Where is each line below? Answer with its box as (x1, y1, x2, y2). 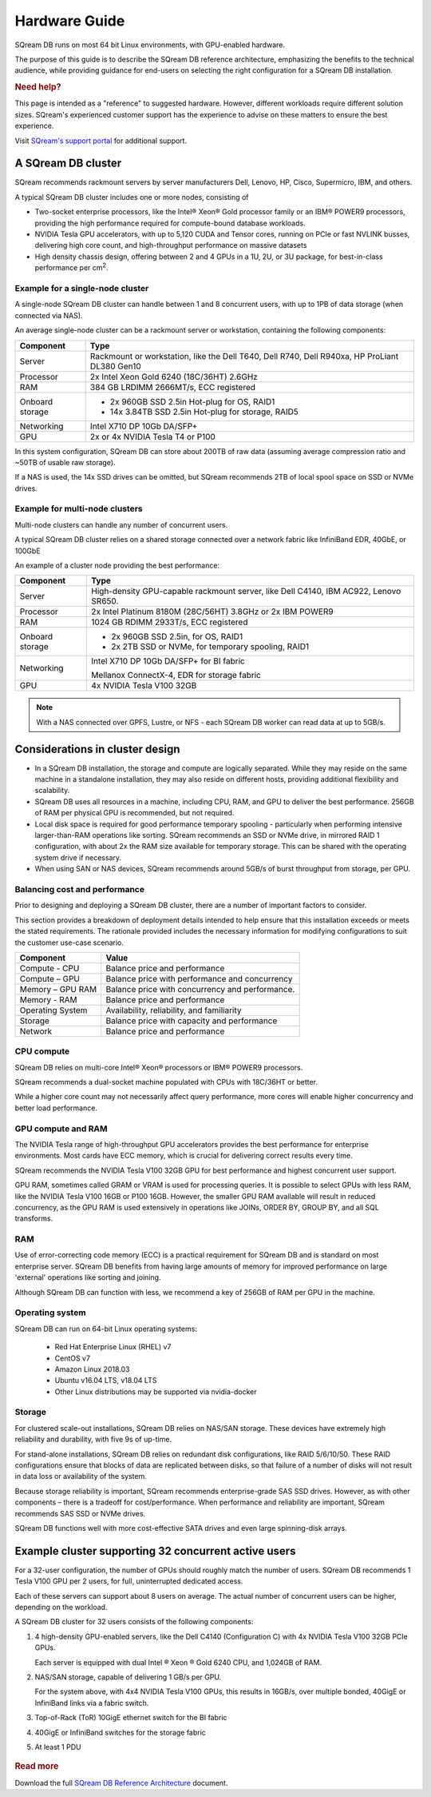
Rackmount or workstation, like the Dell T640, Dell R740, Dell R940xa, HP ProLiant (89, 350, 399, 361)
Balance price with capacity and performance (105, 1015, 278, 1026)
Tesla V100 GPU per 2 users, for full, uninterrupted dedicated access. (14, 1576, 243, 1586)
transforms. (14, 1213, 53, 1223)
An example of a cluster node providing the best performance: (14, 560, 219, 570)
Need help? (14, 82, 61, 93)
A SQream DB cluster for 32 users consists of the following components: (14, 1617, 254, 1627)
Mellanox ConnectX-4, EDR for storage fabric (91, 670, 261, 681)
